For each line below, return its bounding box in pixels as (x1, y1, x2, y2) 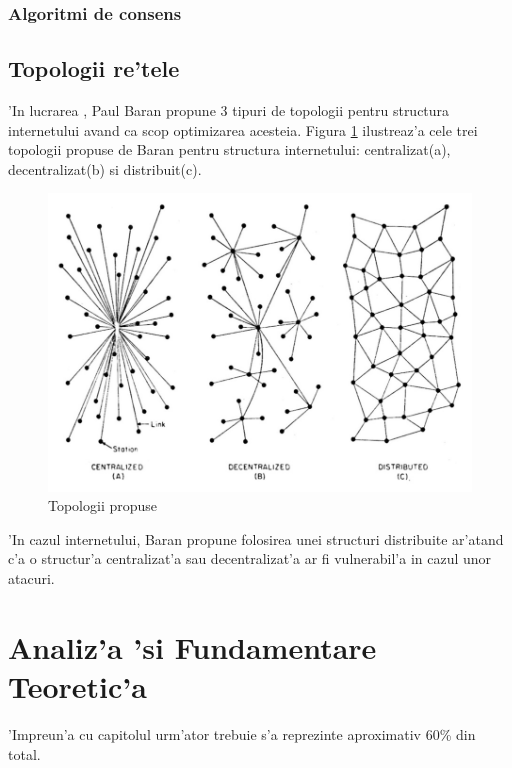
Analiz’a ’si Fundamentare (8, 626, 377, 667)
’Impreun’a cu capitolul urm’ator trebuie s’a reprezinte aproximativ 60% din (8, 723, 476, 744)
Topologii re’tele (8, 53, 180, 84)
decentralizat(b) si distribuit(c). (8, 158, 202, 179)
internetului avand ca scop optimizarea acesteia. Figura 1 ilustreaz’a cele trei (8, 119, 478, 140)
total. (8, 743, 41, 764)
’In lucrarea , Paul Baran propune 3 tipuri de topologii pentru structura (8, 100, 450, 121)
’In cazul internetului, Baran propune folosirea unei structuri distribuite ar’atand (8, 528, 504, 549)
